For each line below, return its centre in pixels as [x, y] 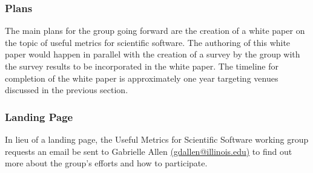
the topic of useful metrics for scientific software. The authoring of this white [148, 42]
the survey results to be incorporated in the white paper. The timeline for [142, 66]
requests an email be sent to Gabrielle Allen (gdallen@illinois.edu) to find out [149, 151]
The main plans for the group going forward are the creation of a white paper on [155, 31]
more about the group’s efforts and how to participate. [106, 163]
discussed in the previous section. [67, 90]
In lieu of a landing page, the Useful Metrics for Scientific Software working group [157, 139]
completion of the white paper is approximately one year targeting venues [142, 78]
